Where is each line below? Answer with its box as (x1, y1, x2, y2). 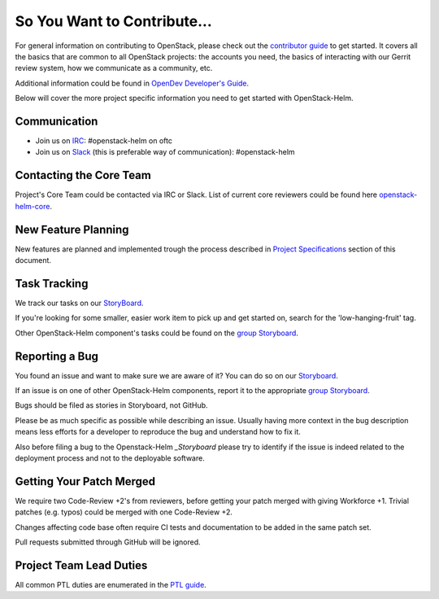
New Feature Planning (15, 222, 129, 236)
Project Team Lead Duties (15, 558, 148, 572)
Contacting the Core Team (15, 168, 152, 182)
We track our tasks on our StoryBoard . (15, 298, 144, 308)
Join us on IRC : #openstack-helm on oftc (35, 136, 172, 146)
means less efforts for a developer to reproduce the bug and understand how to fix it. (15, 427, 301, 437)
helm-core (15, 201, 50, 211)
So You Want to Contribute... (15, 12, 213, 30)
